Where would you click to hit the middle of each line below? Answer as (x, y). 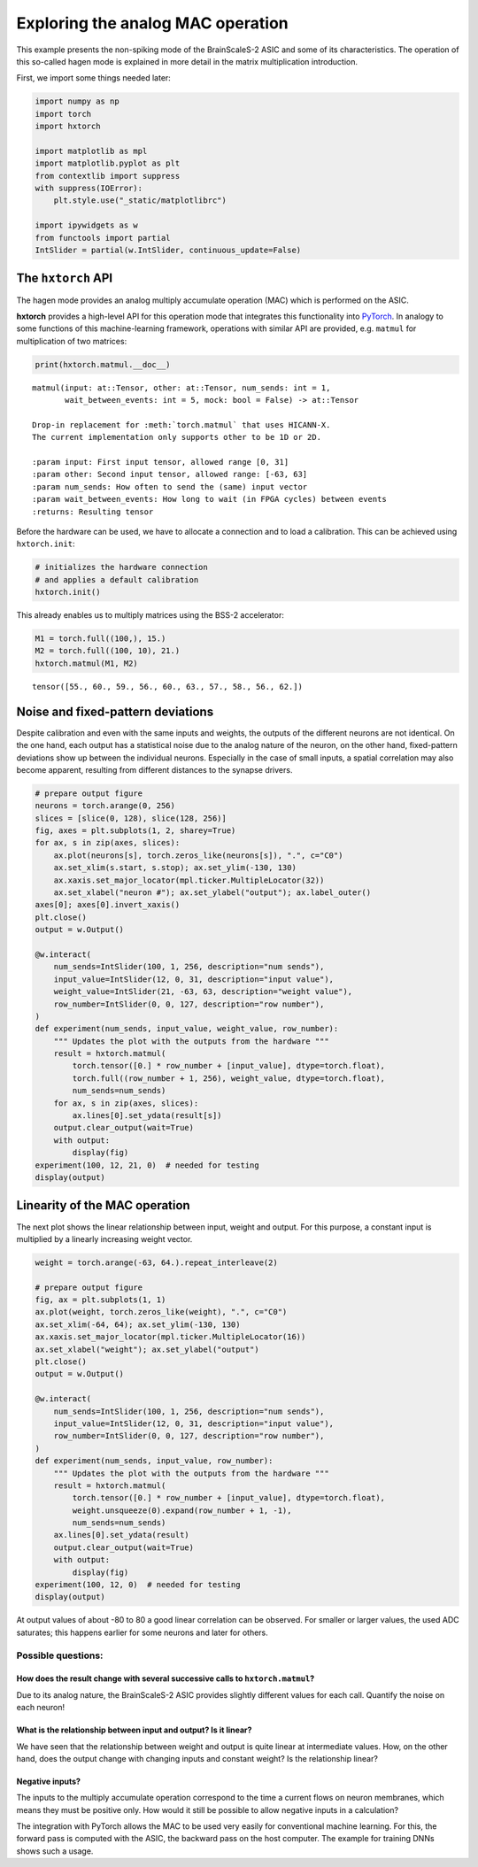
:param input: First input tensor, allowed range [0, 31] (161, 462)
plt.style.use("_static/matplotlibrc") (140, 201)
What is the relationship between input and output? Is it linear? (134, 1730)
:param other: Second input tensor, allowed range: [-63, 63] (170, 474)
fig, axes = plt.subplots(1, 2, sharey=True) (135, 831)
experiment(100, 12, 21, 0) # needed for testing (147, 1165)
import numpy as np (77, 101)
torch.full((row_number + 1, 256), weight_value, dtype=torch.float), (228, 1078)
